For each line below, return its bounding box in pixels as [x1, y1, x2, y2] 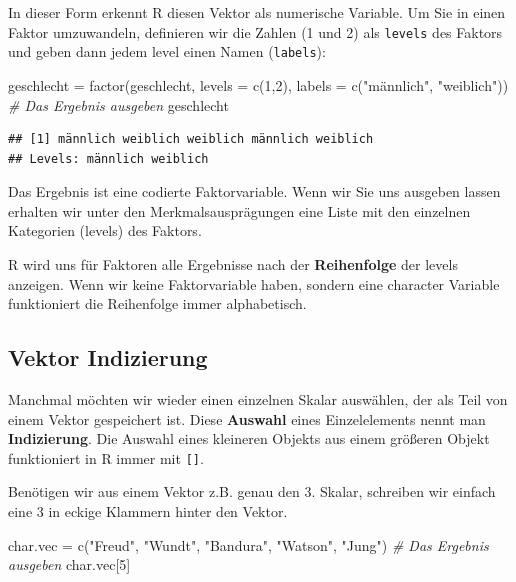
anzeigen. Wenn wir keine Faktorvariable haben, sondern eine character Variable [8, 273, 500, 294]
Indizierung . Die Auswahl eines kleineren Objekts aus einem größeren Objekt [8, 428, 490, 449]
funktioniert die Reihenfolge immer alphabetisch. [8, 293, 307, 314]
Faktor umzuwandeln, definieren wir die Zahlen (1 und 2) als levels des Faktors [8, 21, 503, 42]
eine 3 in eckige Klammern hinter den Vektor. [8, 501, 288, 522]
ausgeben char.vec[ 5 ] [8, 554, 131, 575]
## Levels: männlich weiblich [8, 151, 209, 166]
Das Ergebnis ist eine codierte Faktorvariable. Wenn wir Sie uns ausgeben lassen [8, 181, 501, 202]
